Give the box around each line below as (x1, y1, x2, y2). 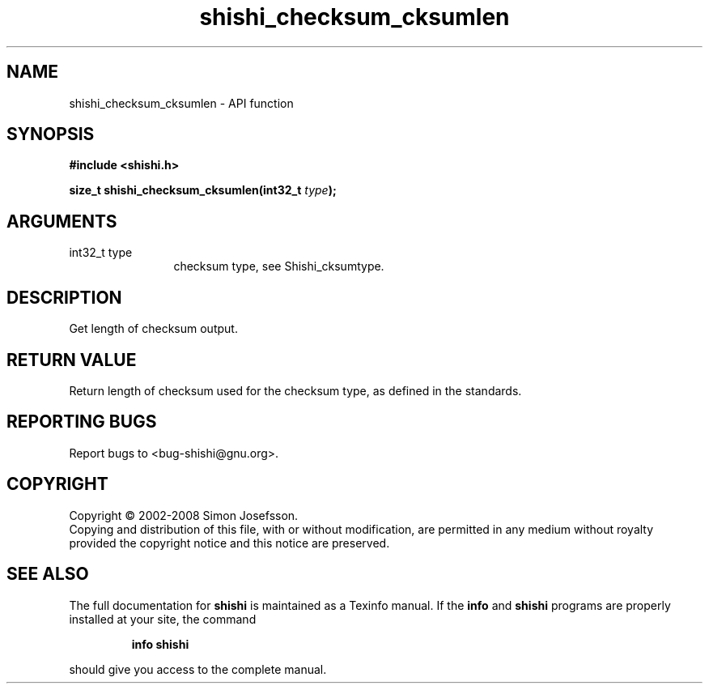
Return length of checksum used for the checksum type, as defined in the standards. (69, 383, 522, 398)
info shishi (131, 637, 189, 651)
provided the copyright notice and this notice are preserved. (69, 535, 390, 550)
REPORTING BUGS (6, 411, 157, 432)
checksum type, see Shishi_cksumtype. (173, 259, 384, 274)
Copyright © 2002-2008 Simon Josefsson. (69, 508, 299, 522)
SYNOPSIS (6, 124, 95, 145)
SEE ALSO (6, 564, 89, 585)
